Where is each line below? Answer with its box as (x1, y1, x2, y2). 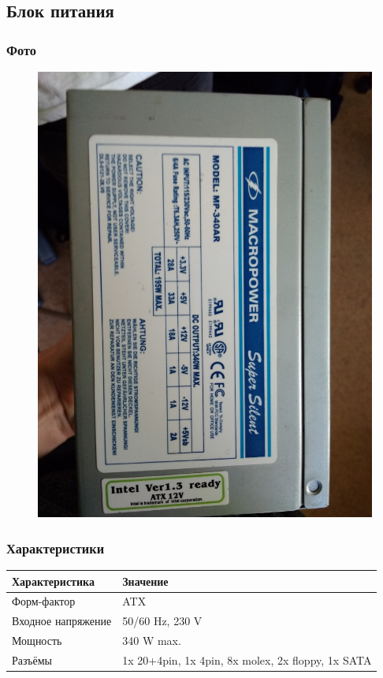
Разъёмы (12, 652, 53, 669)
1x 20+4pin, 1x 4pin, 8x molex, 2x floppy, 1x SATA (122, 652, 372, 669)
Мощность (12, 632, 62, 649)
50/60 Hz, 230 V (122, 613, 203, 629)
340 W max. (122, 632, 181, 649)
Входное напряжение (12, 613, 112, 629)
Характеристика (12, 572, 95, 589)
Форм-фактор (12, 593, 76, 609)
